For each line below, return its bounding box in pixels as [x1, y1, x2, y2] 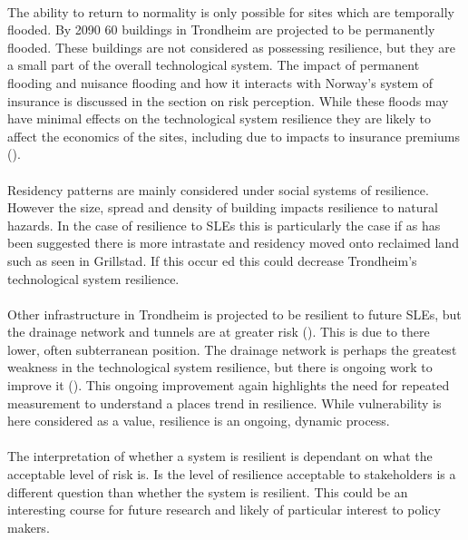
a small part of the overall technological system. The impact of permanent [7, 55, 420, 74]
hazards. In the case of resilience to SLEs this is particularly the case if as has [7, 215, 441, 234]
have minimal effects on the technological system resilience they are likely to [7, 109, 431, 128]
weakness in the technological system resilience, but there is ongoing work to [7, 358, 433, 377]
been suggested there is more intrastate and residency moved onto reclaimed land [7, 233, 459, 252]
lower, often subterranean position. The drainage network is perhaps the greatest [7, 339, 457, 358]
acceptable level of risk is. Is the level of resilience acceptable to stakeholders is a [7, 465, 456, 484]
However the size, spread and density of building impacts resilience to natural [7, 198, 438, 217]
